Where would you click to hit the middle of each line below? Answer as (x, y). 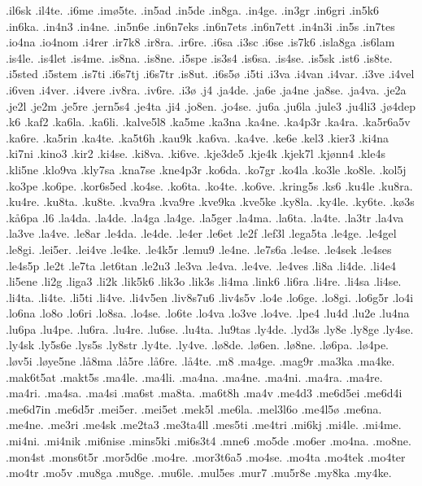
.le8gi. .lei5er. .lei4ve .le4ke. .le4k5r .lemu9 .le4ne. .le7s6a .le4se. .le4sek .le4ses (199, 249)
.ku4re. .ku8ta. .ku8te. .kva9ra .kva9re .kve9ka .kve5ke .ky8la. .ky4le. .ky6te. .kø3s (210, 201)
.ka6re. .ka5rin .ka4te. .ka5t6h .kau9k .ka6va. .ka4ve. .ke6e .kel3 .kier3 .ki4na (198, 137)
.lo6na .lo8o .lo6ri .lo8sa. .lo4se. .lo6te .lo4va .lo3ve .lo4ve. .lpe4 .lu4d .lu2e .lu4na (208, 313)
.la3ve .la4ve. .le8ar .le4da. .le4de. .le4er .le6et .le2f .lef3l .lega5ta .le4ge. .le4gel (201, 233)
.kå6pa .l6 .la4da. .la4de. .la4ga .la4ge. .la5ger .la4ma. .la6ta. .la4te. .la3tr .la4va (205, 217)
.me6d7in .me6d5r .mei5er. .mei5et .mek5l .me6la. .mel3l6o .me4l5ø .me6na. (194, 408)
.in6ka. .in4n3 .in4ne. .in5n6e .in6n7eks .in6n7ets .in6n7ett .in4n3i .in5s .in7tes (200, 26)
